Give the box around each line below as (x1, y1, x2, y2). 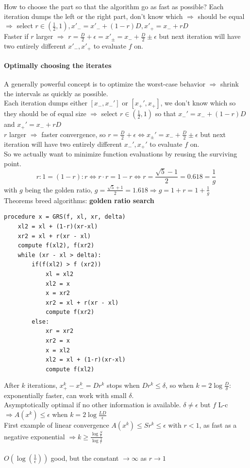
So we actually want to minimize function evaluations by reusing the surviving (4, 149, 237, 159)
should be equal (198, 11, 245, 21)
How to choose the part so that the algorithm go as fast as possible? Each (4, 1, 224, 11)
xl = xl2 (45, 270, 74, 277)
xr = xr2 (45, 328, 74, 335)
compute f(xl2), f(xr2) (17, 242, 95, 249)
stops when (106, 380, 140, 390)
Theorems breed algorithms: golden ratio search (4, 195, 154, 205)
